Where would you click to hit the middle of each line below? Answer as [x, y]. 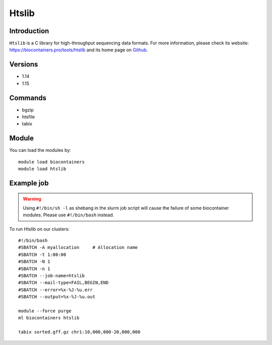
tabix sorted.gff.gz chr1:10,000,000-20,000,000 [79, 332]
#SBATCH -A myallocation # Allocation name [78, 247]
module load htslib [42, 169]
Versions [24, 65]
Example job [29, 183]
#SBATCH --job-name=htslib [52, 276]
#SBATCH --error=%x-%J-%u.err [56, 290]
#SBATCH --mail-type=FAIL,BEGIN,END [63, 283]
